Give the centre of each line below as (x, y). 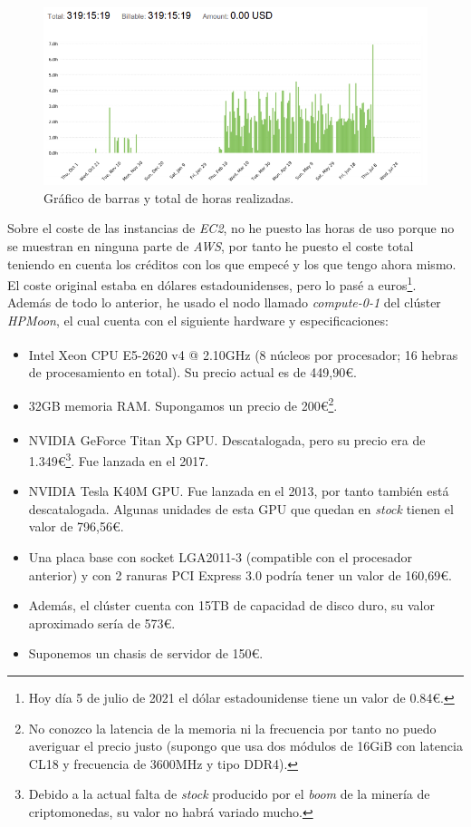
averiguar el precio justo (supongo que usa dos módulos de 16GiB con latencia (245, 746)
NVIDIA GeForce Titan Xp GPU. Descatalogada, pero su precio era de (227, 439)
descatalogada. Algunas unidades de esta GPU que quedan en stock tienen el (241, 508)
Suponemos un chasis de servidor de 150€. (146, 653)
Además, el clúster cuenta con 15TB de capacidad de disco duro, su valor (231, 605)
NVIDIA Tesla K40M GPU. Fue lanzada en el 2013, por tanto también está (239, 491)
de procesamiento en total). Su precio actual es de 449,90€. (192, 371)
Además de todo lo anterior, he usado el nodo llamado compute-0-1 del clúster (224, 302)
